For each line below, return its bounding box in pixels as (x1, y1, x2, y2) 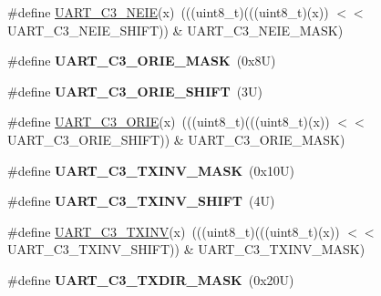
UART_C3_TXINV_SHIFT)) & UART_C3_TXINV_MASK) (7, 240, 366, 259)
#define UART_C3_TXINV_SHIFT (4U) (7, 191, 275, 210)
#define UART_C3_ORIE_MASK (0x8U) (7, 51, 276, 70)
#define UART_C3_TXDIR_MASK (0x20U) (7, 270, 294, 289)
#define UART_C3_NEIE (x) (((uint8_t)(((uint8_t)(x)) (7, 3, 329, 21)
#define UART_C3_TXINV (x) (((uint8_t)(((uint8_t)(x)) (7, 221, 340, 240)
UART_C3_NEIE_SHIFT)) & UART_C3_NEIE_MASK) (7, 20, 344, 39)
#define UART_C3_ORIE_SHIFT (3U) (7, 81, 263, 100)
